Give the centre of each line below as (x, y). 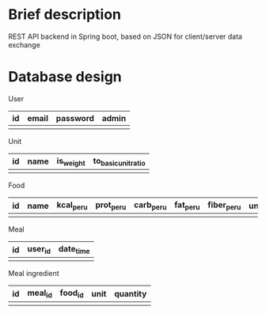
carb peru (150, 206)
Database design (65, 77)
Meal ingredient (34, 274)
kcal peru (72, 206)
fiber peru (224, 206)
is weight (71, 161)
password (75, 118)
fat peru (187, 206)
